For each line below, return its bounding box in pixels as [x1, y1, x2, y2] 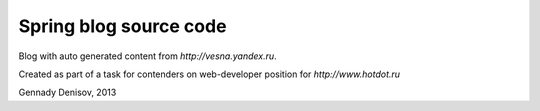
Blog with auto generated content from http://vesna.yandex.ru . [18, 50, 277, 62]
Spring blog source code [18, 15, 227, 37]
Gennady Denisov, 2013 [18, 86, 117, 99]
